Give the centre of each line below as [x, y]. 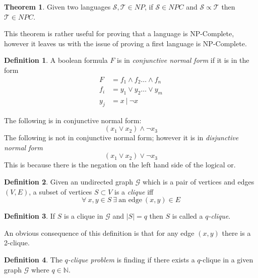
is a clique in [84, 216]
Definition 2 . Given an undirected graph [69, 182]
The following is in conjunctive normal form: [73, 120]
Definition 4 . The [33, 260]
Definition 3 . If [30, 216]
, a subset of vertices [60, 191]
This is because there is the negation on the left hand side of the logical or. [120, 165]
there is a [236, 233]
